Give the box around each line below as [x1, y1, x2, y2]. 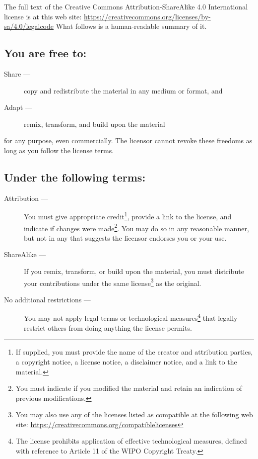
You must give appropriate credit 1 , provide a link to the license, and [24, 210, 232, 221]
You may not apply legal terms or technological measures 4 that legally [24, 311, 238, 323]
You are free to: [4, 45, 87, 61]
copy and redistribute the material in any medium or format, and [24, 85, 223, 95]
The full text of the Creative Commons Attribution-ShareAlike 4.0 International [4, 1, 248, 11]
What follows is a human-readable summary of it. [56, 21, 207, 31]
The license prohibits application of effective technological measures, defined [15, 436, 247, 446]
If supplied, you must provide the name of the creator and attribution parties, [15, 347, 253, 357]
